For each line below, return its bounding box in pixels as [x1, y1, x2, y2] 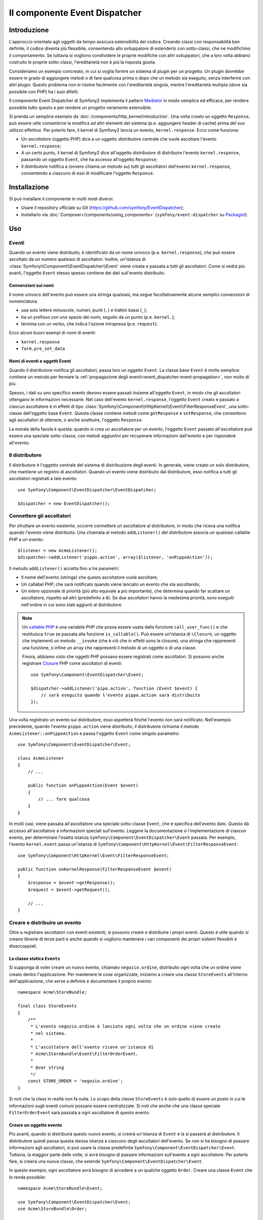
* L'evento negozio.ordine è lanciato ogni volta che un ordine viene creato [30, 1024, 221, 1029]
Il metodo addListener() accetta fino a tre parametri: [9, 565, 120, 571]
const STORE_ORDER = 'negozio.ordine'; [27, 1078, 123, 1084]
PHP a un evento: [9, 536, 44, 542]
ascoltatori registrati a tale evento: [9, 476, 78, 482]
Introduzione [9, 26, 49, 34]
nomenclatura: [9, 298, 38, 304]
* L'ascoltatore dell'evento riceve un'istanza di [30, 1044, 154, 1050]
